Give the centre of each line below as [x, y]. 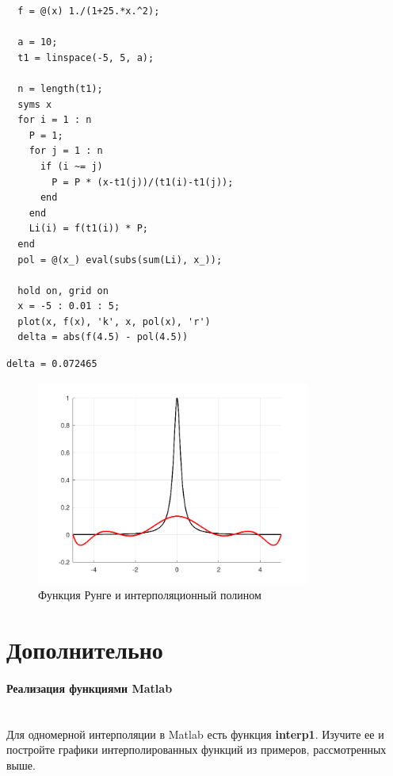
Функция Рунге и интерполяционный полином [150, 595]
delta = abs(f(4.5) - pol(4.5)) [103, 337]
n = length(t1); [60, 88]
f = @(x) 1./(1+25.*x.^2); [89, 11]
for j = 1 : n [66, 151]
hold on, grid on [63, 291]
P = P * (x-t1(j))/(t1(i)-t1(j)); [143, 182]
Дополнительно [85, 650]
